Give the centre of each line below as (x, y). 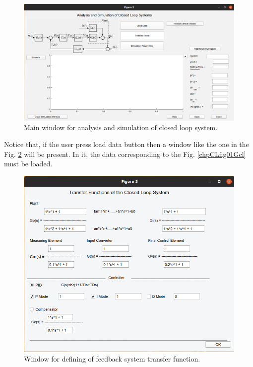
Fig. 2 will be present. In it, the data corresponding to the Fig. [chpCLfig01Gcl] (125, 154)
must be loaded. (28, 164)
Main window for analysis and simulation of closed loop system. (121, 127)
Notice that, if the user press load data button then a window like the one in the (126, 144)
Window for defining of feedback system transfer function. (112, 359)
